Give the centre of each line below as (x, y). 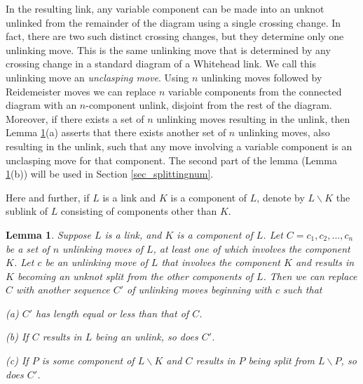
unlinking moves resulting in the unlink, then (253, 118)
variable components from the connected (255, 91)
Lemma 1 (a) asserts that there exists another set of (116, 132)
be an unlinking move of (96, 262)
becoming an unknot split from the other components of (135, 276)
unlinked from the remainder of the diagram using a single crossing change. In (173, 22)
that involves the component (221, 262)
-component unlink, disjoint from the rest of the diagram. (209, 105)
